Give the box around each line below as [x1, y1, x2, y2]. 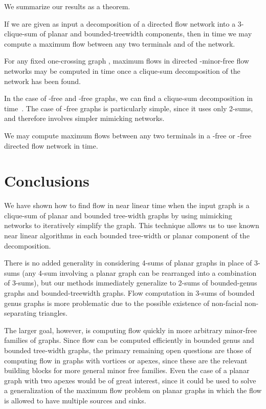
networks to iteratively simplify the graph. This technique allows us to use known [4, 220, 259, 231]
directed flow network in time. [4, 140, 98, 151]
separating [4, 308, 37, 318]
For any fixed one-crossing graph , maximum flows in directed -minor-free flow [4, 55, 249, 66]
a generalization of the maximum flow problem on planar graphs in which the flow [4, 385, 262, 396]
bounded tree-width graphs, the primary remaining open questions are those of [4, 344, 252, 355]
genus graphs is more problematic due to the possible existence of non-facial [4, 297, 242, 308]
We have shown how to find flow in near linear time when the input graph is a [4, 200, 250, 211]
